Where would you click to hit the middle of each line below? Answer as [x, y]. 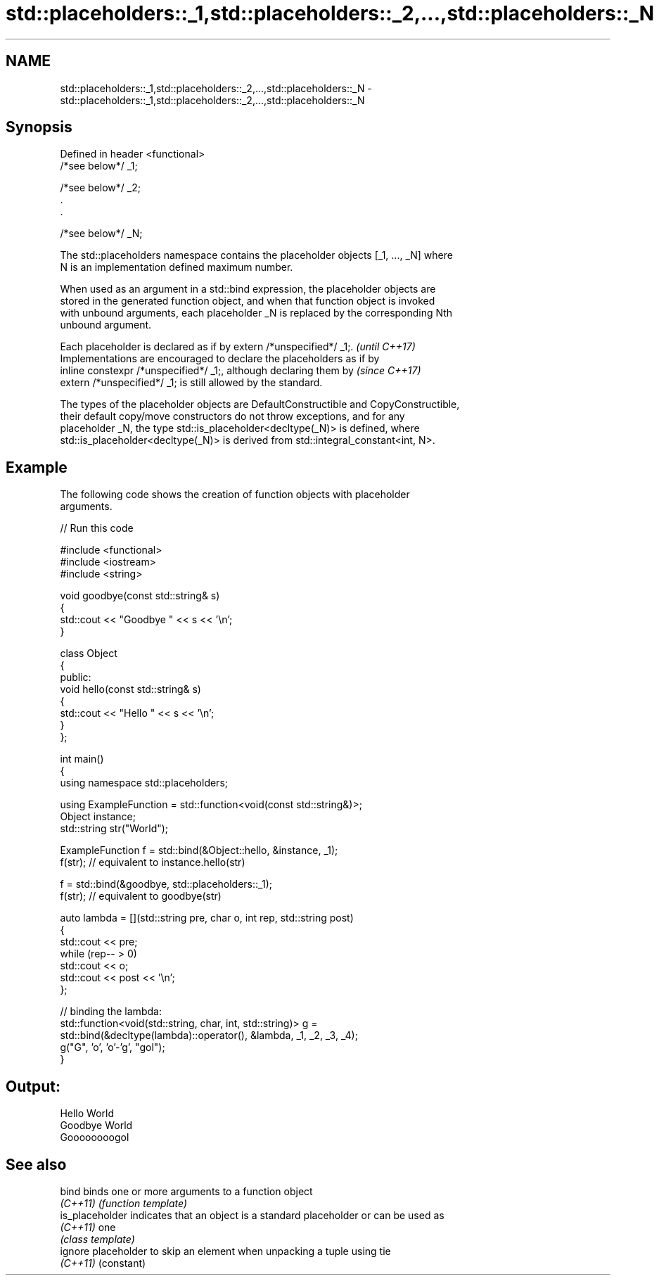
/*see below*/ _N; [101, 234]
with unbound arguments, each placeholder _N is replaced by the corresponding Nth [256, 313]
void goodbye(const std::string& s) [140, 596]
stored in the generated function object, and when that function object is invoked [248, 301]
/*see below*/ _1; [99, 166]
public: [76, 677]
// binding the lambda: [111, 1012]
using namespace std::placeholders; [144, 783]
